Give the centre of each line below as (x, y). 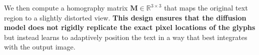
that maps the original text (206, 7)
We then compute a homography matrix (66, 7)
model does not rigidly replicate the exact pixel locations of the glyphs (130, 27)
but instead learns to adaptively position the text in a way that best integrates (126, 37)
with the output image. (40, 47)
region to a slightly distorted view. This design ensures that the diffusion (125, 17)
